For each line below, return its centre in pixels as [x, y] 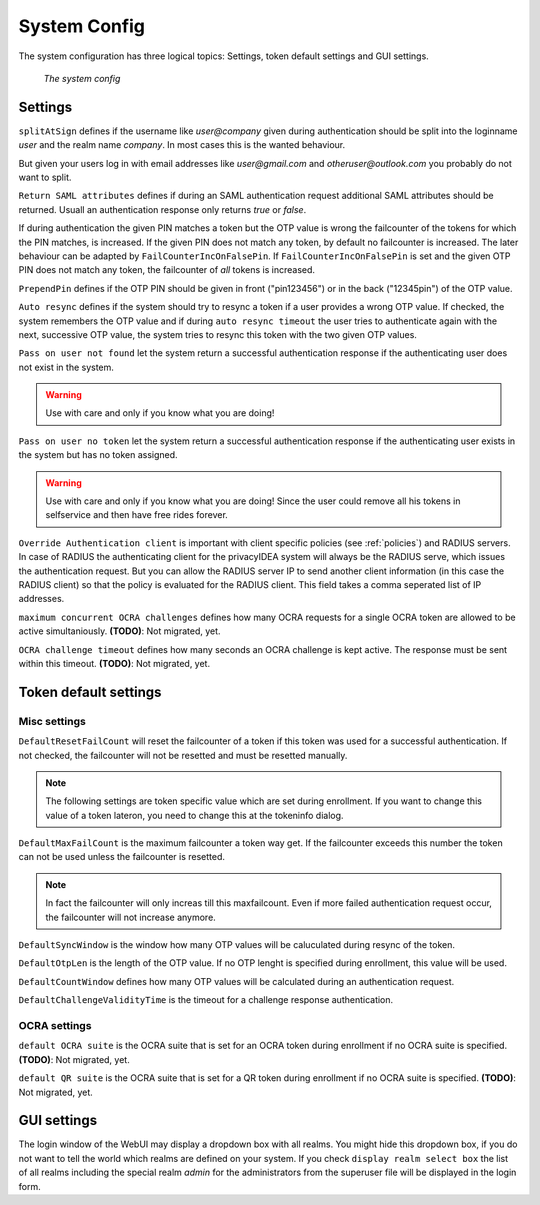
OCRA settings [55, 1025]
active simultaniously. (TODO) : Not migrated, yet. [119, 631]
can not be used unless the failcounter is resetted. [121, 857]
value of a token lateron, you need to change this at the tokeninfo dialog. [194, 815]
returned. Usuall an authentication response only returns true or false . [162, 209]
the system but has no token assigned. [98, 455]
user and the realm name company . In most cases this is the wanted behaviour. [182, 145]
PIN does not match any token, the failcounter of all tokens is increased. [166, 270]
